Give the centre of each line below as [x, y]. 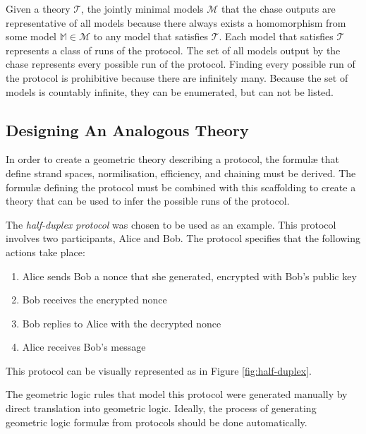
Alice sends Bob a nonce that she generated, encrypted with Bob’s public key [189, 276]
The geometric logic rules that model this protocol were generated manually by [177, 394]
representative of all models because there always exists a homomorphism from [176, 22]
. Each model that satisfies [276, 36]
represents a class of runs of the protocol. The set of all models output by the [173, 50]
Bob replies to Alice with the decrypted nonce [122, 323]
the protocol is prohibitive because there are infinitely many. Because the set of [177, 77]
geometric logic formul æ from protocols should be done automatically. [157, 422]
